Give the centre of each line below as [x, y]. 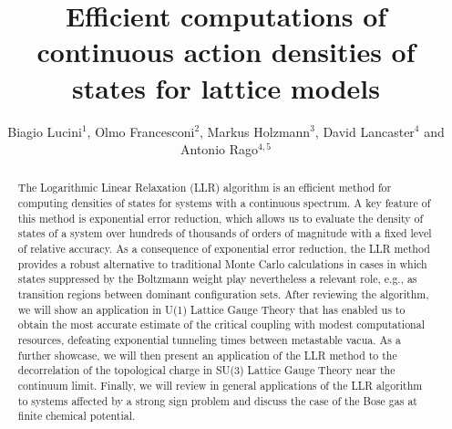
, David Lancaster [365, 131]
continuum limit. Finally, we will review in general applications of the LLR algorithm [220, 386]
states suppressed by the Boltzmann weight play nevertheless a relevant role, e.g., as [217, 279]
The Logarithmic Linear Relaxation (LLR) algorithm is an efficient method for [205, 188]
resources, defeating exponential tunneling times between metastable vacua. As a [209, 340]
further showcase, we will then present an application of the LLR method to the [207, 355]
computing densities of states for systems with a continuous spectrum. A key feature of [224, 203]
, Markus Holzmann [255, 131]
